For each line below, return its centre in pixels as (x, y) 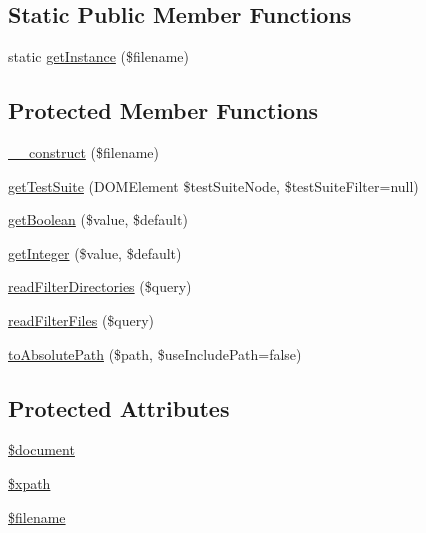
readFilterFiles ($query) (81, 319)
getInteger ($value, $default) (95, 252)
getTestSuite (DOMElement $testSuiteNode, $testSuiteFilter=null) (213, 185)
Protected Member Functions (163, 110)
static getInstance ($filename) (98, 56)
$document (41, 449)
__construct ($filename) (84, 152)
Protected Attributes (119, 407)
